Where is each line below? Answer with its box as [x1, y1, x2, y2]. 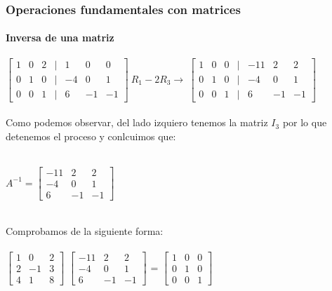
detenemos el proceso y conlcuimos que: [6, 128, 176, 143]
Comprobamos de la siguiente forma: [6, 223, 164, 238]
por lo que [282, 115, 327, 130]
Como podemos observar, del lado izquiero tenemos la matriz [6, 115, 268, 130]
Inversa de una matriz [6, 30, 114, 45]
